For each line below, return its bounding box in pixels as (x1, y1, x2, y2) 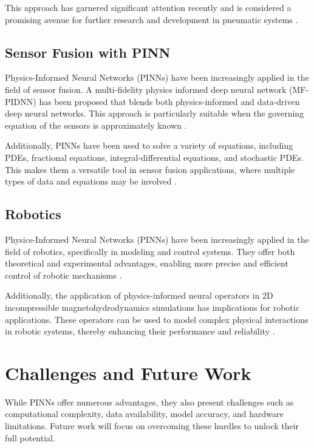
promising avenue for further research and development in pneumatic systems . (5, 13, 298, 25)
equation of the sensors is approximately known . (5, 118, 187, 131)
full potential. (5, 431, 55, 444)
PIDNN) (5, 95, 36, 107)
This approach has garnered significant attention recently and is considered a (5, 1, 292, 13)
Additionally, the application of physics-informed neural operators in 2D (5, 289, 273, 302)
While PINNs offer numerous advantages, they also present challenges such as (5, 395, 294, 408)
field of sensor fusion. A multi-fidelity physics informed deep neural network (5, 83, 287, 95)
